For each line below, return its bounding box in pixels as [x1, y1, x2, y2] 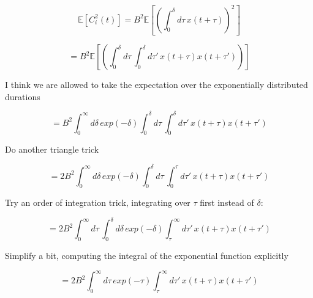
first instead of [200, 196, 254, 209]
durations [5, 90, 40, 103]
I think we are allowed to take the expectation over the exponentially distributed [5, 78, 308, 90]
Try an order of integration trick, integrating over [5, 196, 190, 209]
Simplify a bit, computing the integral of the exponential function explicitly [5, 249, 288, 262]
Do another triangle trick [5, 143, 99, 156]
